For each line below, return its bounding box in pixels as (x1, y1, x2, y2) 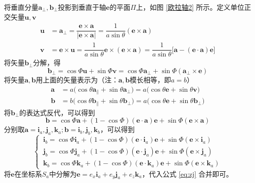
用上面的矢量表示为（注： (36, 74, 119, 84)
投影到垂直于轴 (57, 2, 106, 12)
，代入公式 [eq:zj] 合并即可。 (142, 168, 233, 179)
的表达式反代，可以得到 (19, 107, 95, 117)
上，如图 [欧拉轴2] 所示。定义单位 (136, 2, 244, 12)
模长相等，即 (130, 74, 171, 84)
